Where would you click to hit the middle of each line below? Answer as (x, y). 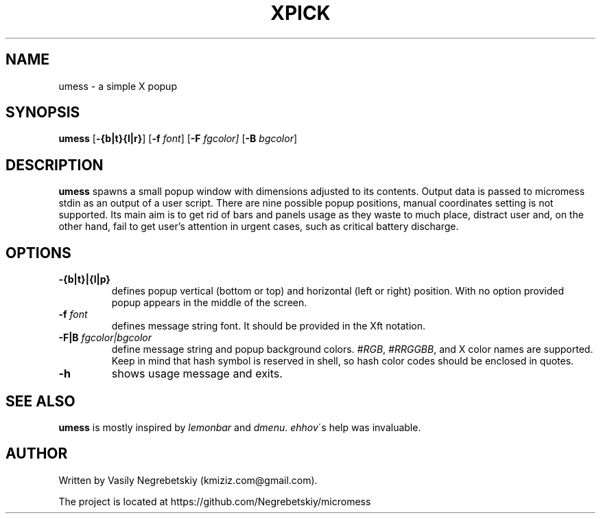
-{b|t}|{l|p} (84, 279)
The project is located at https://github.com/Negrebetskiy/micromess (215, 501)
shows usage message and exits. (197, 374)
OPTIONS (38, 253)
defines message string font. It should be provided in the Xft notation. (268, 326)
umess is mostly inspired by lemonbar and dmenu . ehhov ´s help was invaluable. (240, 427)
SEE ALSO (40, 401)
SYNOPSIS (43, 113)
